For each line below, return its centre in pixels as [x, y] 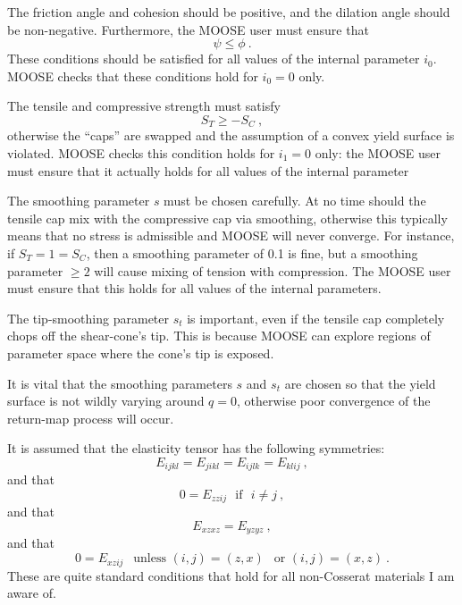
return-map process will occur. [91, 418]
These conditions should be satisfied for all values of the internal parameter [214, 59]
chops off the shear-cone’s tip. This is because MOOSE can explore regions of [219, 336]
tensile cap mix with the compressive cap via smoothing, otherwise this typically [227, 218]
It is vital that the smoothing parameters [120, 383]
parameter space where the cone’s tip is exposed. [141, 353]
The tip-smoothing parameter [88, 318]
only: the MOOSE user [378, 153]
